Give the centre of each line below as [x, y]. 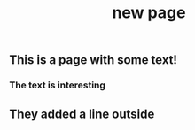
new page [149, 13]
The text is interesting [58, 85]
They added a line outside [82, 114]
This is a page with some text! [93, 60]
